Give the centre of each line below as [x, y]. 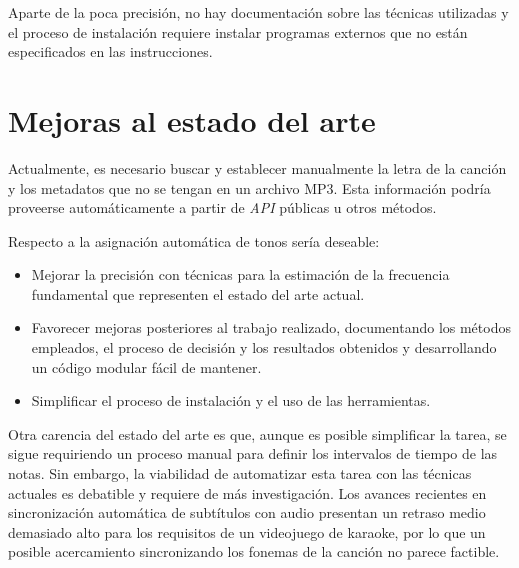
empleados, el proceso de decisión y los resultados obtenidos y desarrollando [264, 347]
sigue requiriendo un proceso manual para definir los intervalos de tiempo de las [253, 453]
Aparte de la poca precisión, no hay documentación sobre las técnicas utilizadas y [258, 12]
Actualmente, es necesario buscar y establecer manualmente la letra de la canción [257, 167]
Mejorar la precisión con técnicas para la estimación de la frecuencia [240, 274]
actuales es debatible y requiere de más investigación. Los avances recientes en [247, 492]
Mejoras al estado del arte [192, 119]
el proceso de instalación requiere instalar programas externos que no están [238, 31]
